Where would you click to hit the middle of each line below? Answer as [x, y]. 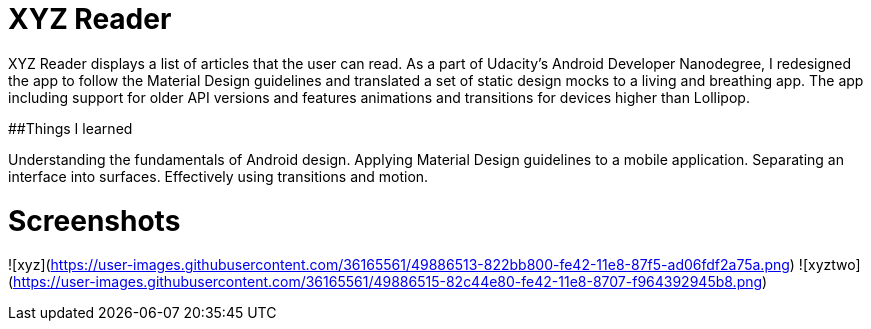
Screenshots [94, 220]
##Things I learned [70, 128]
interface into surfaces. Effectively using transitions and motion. [218, 176]
